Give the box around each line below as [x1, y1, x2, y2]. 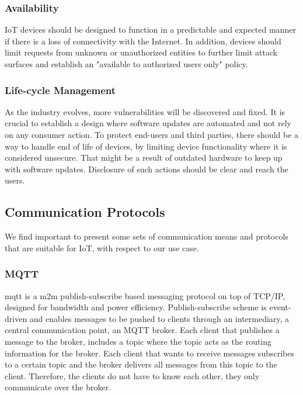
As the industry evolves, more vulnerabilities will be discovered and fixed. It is [5, 105, 285, 117]
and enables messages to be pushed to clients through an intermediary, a [29, 312, 290, 324]
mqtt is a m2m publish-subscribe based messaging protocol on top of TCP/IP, [5, 289, 285, 302]
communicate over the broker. [5, 381, 112, 393]
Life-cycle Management [5, 82, 116, 97]
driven [5, 312, 27, 324]
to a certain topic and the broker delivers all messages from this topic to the [5, 358, 277, 370]
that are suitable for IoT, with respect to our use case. [5, 241, 199, 254]
